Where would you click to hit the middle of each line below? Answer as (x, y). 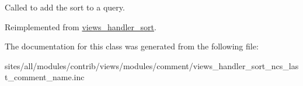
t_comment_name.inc (45, 77)
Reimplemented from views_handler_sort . (81, 26)
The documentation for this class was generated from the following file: (132, 46)
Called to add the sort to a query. (65, 7)
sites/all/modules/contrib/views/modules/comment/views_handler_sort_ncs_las (152, 65)
